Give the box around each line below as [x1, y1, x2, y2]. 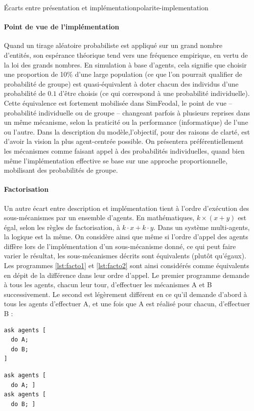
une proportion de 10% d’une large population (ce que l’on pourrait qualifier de [4, 69, 242, 79]
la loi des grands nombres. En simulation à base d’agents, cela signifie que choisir [4, 59, 247, 69]
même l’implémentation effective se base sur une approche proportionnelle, [4, 155, 228, 165]
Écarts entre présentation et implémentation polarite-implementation [4, 2, 208, 12]
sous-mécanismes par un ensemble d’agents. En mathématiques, [4, 212, 195, 223]
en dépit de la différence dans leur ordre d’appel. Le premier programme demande [4, 270, 250, 280]
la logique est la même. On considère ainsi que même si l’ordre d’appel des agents [4, 231, 249, 242]
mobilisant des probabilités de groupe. [4, 165, 118, 175]
